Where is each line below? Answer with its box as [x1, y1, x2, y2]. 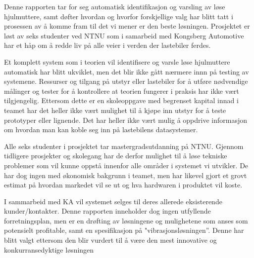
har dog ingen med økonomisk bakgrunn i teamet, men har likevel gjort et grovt [4, 170, 247, 180]
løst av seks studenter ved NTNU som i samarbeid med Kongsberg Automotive [4, 30, 244, 40]
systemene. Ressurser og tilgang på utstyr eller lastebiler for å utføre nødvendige [4, 76, 248, 86]
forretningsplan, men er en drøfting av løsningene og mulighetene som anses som [4, 215, 248, 225]
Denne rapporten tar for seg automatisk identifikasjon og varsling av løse [4, 1, 225, 11]
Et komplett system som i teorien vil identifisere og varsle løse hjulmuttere [4, 56, 230, 67]
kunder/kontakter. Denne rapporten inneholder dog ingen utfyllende [4, 206, 211, 216]
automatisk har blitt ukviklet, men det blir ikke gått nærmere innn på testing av [4, 66, 249, 76]
